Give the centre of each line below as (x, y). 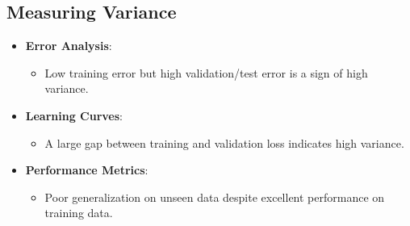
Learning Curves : (74, 115)
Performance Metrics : (87, 170)
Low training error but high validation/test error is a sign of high (206, 72)
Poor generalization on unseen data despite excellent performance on (215, 197)
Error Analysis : (69, 46)
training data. (79, 213)
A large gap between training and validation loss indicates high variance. (224, 142)
